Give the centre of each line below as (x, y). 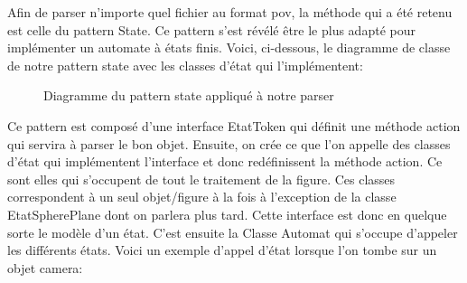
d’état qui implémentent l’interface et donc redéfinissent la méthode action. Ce (225, 161)
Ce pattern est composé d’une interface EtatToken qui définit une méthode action (234, 125)
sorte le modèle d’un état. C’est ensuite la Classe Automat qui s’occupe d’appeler (233, 232)
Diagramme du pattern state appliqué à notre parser (189, 95)
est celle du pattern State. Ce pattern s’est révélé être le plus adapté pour (211, 29)
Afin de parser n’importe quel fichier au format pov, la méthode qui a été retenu (230, 12)
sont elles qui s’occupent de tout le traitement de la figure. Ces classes (201, 179)
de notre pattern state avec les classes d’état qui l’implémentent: (185, 65)
